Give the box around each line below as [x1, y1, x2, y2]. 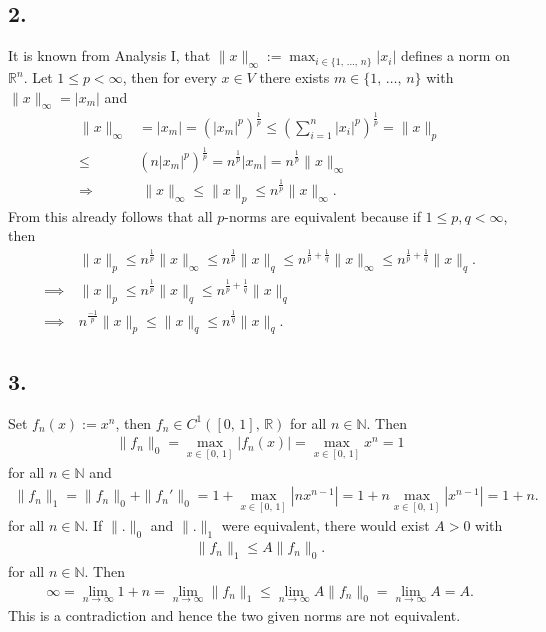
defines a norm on [400, 45, 510, 66]
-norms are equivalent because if [224, 205, 421, 226]
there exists [259, 67, 330, 87]
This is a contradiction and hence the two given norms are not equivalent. [8, 604, 461, 625]
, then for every [122, 67, 217, 87]
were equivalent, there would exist [221, 515, 430, 536]
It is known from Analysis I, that [8, 45, 211, 66]
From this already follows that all [8, 205, 213, 226]
